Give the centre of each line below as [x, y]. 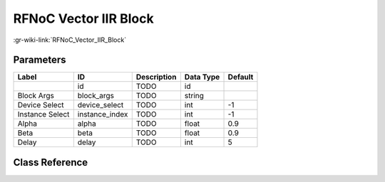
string [194, 96]
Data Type [202, 77]
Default [241, 77]
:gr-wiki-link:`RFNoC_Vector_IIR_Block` [70, 40]
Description [156, 77]
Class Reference [51, 162]
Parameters [40, 60]
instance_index [103, 114]
